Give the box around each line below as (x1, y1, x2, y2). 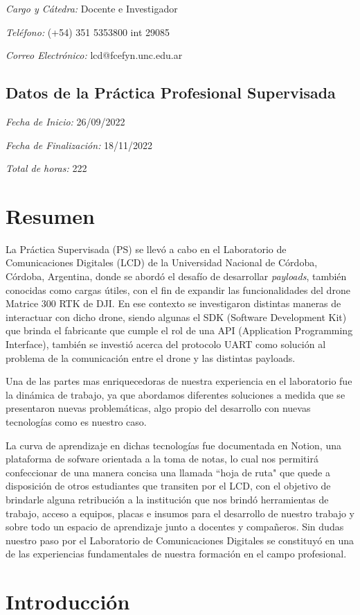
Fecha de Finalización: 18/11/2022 (6, 137, 153, 152)
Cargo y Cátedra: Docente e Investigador (6, 1, 178, 15)
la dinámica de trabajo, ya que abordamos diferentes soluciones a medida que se (6, 387, 345, 401)
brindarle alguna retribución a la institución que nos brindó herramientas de (6, 492, 329, 506)
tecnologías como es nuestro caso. (6, 415, 147, 429)
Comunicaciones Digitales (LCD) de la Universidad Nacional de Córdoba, (6, 255, 318, 270)
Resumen (6, 201, 95, 229)
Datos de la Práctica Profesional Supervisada (6, 82, 336, 103)
